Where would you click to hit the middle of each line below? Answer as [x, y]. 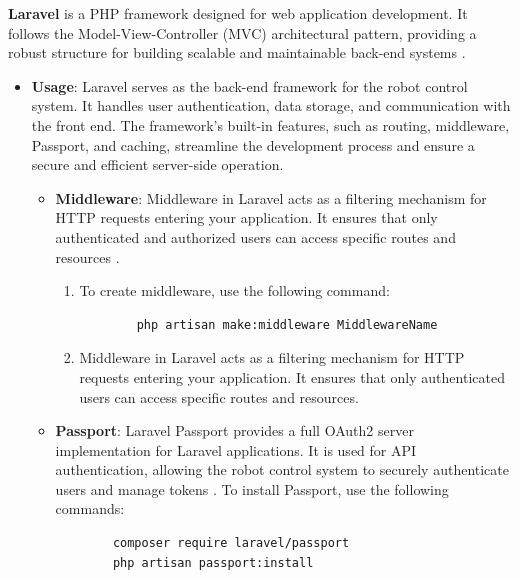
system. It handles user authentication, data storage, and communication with [271, 105]
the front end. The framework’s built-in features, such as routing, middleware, [270, 124]
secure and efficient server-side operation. [157, 164]
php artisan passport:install [213, 562]
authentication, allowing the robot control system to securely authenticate [282, 469]
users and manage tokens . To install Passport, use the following [252, 488]
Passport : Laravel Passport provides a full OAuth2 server [234, 430]
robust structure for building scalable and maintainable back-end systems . [237, 52]
